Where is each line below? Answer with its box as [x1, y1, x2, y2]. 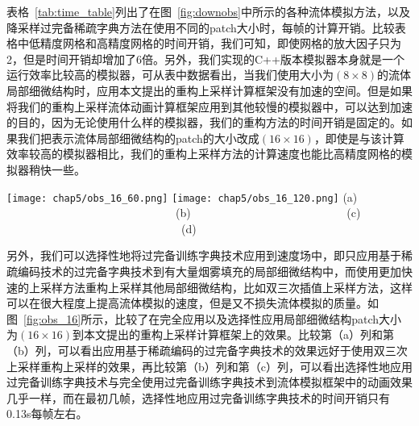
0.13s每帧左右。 [6, 405, 88, 422]
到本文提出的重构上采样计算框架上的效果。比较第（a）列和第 [73, 326, 395, 343]
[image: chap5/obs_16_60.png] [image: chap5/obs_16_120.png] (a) [6, 188, 358, 205]
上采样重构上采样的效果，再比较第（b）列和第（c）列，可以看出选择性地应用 [6, 357, 413, 374]
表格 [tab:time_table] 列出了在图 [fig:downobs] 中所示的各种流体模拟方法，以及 [6, 3, 411, 19]
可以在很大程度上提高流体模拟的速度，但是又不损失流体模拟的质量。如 [6, 294, 379, 311]
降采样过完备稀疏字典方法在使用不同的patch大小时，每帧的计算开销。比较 [6, 19, 395, 35]
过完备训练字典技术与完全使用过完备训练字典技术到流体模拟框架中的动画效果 [6, 374, 413, 390]
